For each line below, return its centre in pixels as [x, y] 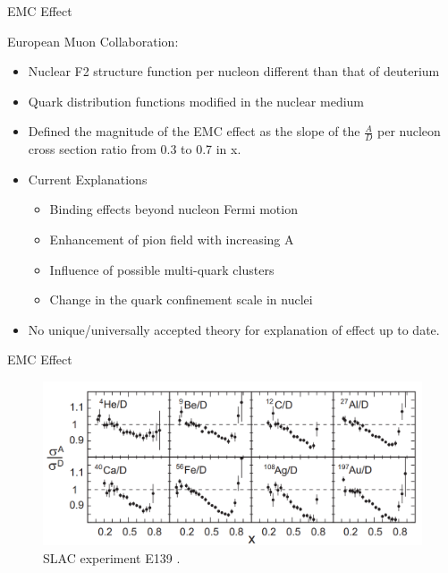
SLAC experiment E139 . [112, 557]
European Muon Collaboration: [93, 41]
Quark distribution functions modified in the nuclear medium [196, 101]
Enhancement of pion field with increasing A [172, 239]
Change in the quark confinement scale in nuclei [181, 299]
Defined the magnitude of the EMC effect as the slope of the [194, 131]
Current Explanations [88, 179]
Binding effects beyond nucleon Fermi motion [173, 209]
